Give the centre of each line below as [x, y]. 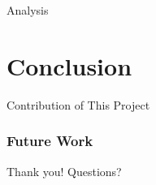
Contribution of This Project [78, 104]
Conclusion [69, 65]
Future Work [50, 141]
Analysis [28, 10]
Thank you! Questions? [64, 171]
